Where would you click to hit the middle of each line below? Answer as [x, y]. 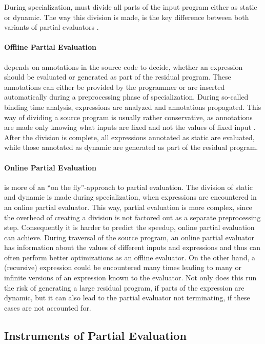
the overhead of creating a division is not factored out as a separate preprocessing [132, 217]
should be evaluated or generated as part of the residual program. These [118, 77]
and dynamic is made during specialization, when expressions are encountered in [130, 197]
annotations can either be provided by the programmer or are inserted [115, 87]
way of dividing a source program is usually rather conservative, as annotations [128, 117]
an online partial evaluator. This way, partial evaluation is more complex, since [128, 207]
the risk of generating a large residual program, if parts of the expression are [124, 287]
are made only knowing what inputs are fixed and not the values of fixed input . [130, 127]
